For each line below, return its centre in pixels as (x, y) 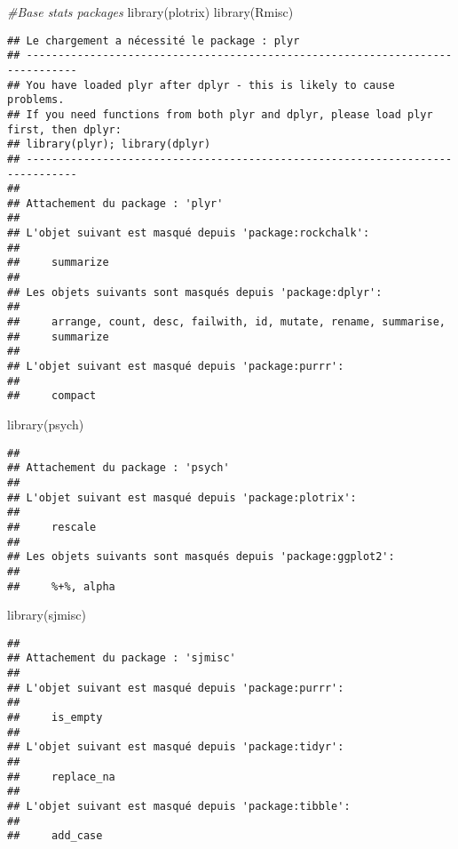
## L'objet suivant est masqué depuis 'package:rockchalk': (189, 233)
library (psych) (46, 424)
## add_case (55, 836)
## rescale (52, 527)
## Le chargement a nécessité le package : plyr (154, 40)
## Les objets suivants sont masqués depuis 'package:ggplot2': (201, 557)
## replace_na (61, 777)
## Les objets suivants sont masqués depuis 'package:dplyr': (195, 292)
